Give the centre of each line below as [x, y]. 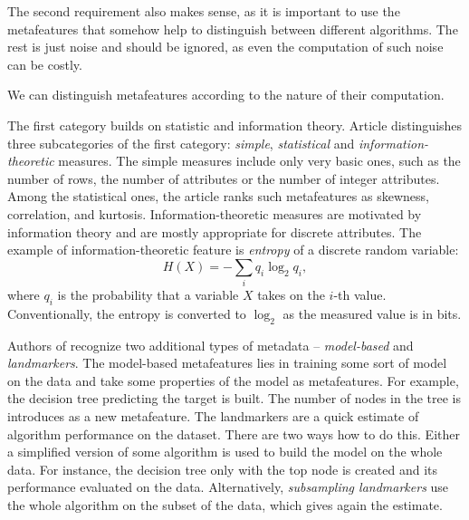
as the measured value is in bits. [372, 313]
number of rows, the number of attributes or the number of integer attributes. [224, 178]
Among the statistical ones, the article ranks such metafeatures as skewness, [218, 196]
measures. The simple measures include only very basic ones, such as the [259, 161]
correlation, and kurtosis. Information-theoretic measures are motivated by [215, 213]
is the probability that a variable [148, 295]
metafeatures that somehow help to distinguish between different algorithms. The [233, 29]
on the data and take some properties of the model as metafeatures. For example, [233, 380]
